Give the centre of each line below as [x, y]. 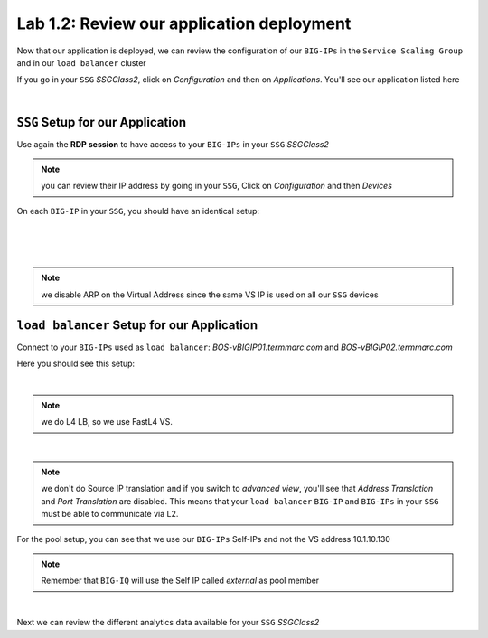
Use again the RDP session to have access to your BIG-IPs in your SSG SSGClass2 [173, 144]
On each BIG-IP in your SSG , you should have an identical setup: [138, 211]
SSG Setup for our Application [102, 122]
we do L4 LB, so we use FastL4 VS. [107, 422]
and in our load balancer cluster [81, 62]
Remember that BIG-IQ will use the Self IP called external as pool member [180, 581]
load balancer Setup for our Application [137, 325]
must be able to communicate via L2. [110, 514]
